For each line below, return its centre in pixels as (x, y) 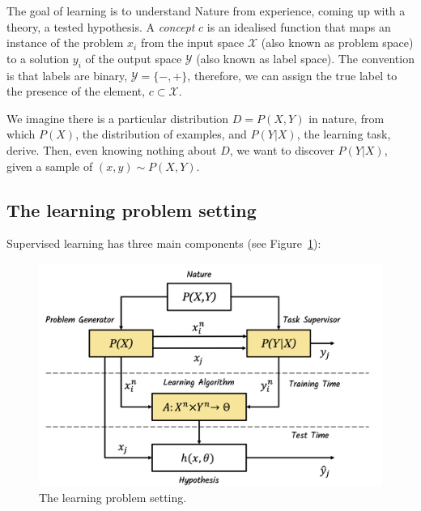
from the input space (192, 43)
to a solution (38, 58)
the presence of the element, (76, 91)
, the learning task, (344, 134)
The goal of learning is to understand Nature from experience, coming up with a (206, 11)
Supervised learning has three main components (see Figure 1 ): (164, 243)
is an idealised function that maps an (299, 26)
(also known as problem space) (337, 43)
